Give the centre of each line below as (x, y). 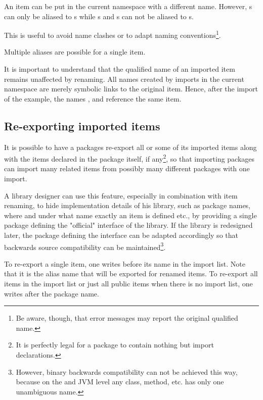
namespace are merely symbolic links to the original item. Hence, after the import (131, 89)
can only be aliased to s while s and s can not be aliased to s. (99, 16)
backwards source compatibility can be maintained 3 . (85, 246)
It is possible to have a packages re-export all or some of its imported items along (130, 147)
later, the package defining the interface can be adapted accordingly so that (121, 235)
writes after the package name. (52, 293)
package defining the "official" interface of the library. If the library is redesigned (128, 225)
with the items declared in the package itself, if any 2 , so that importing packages (129, 158)
